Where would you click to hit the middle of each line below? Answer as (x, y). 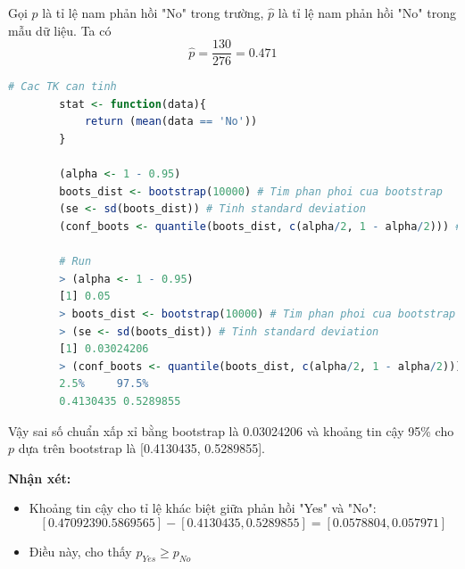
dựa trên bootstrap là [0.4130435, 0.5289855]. (142, 448)
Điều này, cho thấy (80, 551)
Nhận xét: (40, 478)
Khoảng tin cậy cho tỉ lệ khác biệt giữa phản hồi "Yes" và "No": (203, 508)
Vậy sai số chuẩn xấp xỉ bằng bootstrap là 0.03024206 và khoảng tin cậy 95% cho (231, 430)
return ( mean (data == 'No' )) (171, 122)
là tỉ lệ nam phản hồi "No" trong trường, (153, 12)
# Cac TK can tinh (62, 87)
